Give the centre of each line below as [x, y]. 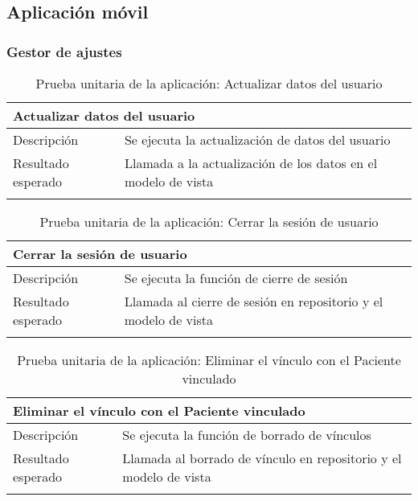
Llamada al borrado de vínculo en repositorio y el [262, 458]
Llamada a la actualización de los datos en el [251, 163]
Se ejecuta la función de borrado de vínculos [247, 435]
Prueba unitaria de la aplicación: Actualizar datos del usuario [209, 83]
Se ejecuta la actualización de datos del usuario [257, 140]
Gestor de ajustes [64, 51]
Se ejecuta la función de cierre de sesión [236, 278]
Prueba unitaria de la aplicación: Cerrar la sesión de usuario [209, 222]
